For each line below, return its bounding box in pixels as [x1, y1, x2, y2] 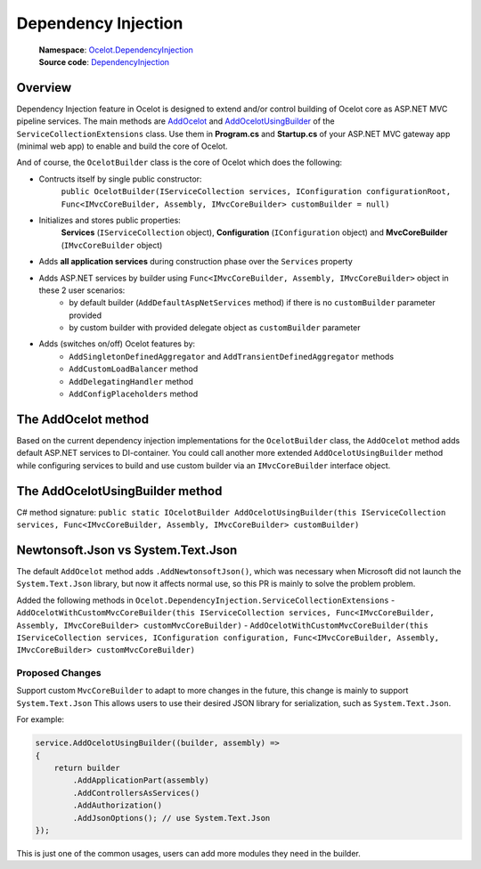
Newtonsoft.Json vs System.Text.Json [16, 542, 238, 557]
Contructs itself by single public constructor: [38, 174, 202, 184]
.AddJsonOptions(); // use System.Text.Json [72, 813, 271, 823]
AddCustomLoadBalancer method [69, 363, 199, 374]
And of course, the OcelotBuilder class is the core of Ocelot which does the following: [16, 157, 343, 168]
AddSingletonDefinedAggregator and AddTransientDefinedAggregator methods [69, 351, 395, 361]
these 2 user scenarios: [38, 285, 126, 296]
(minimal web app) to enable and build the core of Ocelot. [16, 141, 228, 151]
